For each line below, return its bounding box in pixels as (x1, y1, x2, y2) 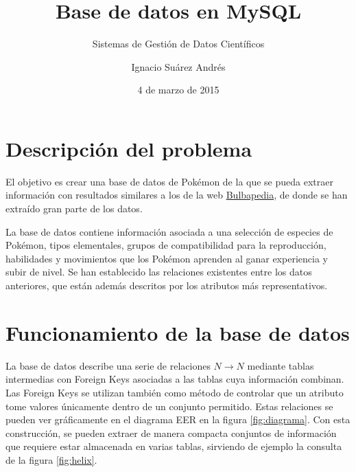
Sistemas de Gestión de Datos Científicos (92, 36, 265, 51)
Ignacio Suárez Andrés (131, 59, 226, 74)
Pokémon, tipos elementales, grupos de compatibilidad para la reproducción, (5, 238, 327, 252)
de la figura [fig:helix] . (5, 452, 97, 467)
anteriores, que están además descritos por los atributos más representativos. (5, 278, 328, 292)
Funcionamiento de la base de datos (5, 318, 350, 346)
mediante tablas (247, 358, 314, 372)
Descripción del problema (5, 134, 252, 162)
